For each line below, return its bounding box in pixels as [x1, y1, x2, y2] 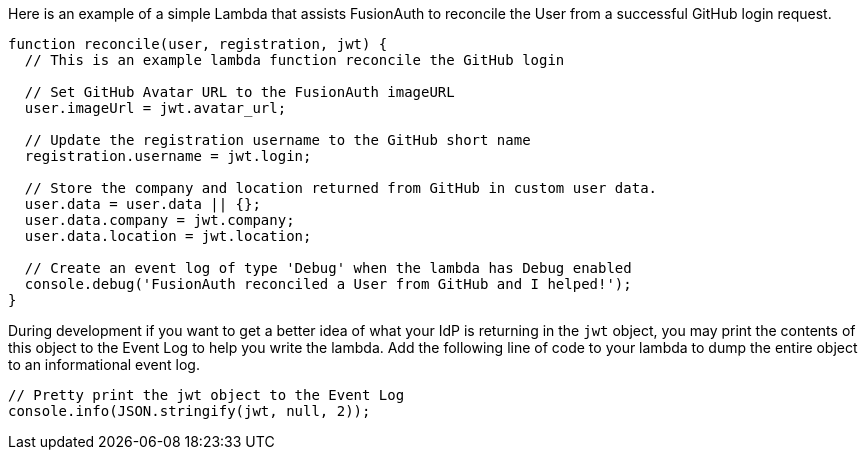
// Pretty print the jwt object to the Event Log [8, 387, 405, 403]
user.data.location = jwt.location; [24, 228, 312, 244]
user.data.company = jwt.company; [24, 212, 295, 228]
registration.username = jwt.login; [24, 148, 312, 164]
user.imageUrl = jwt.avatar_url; [24, 100, 287, 116]
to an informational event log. [8, 356, 200, 373]
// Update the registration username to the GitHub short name [24, 132, 531, 148]
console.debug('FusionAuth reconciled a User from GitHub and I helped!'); [24, 276, 632, 292]
